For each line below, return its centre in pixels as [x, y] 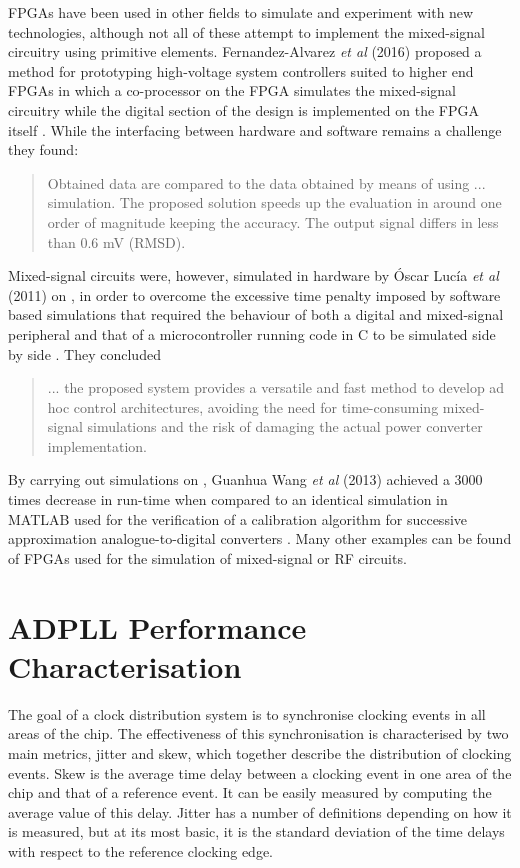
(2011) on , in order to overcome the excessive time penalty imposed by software [254, 294]
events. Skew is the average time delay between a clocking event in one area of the [260, 772]
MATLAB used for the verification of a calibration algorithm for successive [238, 518]
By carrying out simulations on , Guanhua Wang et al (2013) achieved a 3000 [245, 479]
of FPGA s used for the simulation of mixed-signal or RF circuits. [207, 557]
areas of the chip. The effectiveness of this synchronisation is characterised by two [258, 733]
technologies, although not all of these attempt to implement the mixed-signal [246, 31]
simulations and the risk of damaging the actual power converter [285, 426]
